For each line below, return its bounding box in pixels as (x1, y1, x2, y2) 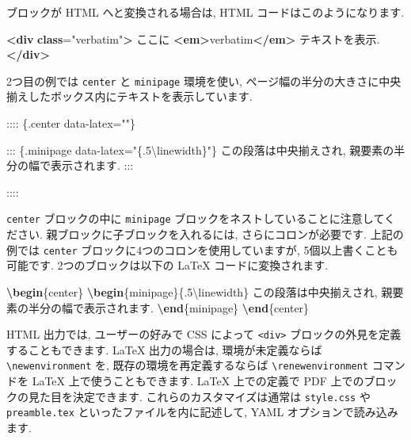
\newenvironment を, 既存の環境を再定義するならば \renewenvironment (6, 357, 368, 373)
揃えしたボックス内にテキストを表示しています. (6, 88, 253, 105)
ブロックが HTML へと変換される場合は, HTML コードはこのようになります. (6, 4, 405, 20)
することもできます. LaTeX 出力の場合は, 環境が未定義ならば (6, 341, 322, 358)
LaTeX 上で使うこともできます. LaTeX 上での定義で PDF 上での (32, 373, 364, 388)
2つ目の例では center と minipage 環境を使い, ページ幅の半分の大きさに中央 (6, 72, 401, 89)
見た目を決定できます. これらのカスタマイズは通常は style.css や (28, 388, 371, 404)
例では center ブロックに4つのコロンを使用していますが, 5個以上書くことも (6, 241, 398, 258)
